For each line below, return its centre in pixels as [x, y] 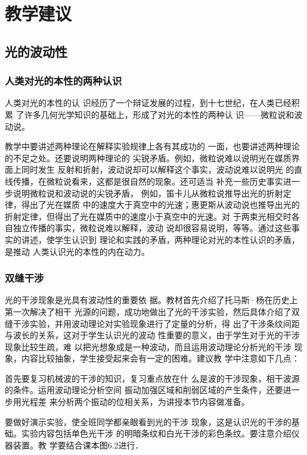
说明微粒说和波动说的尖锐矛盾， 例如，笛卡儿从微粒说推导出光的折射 [148, 193]
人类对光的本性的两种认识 [63, 81]
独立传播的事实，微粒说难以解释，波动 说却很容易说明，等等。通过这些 [152, 228]
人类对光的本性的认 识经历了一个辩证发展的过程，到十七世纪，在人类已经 [148, 103]
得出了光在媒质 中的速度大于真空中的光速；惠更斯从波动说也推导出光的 [160, 205]
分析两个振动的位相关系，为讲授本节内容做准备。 [153, 402]
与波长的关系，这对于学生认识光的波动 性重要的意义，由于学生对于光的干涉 [152, 335]
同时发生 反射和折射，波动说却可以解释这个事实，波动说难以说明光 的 [158, 169]
